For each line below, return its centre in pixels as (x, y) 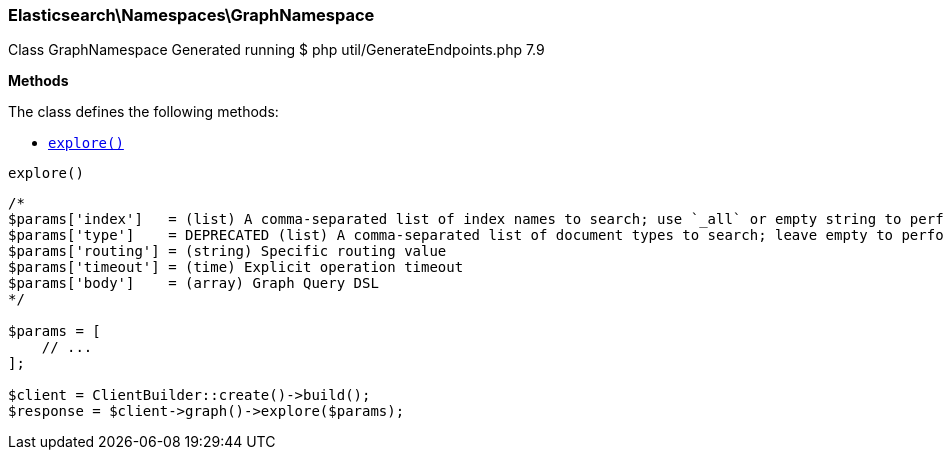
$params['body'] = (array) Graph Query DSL (193, 283)
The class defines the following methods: (143, 112)
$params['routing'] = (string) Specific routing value (227, 251)
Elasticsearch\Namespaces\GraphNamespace (191, 15)
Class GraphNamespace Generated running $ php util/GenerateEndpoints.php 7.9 (276, 50)
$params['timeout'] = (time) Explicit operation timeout (236, 267)
